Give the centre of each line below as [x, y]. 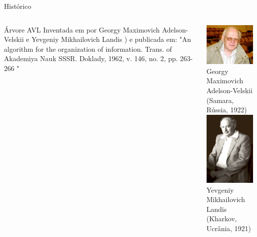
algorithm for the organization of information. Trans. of [88, 49]
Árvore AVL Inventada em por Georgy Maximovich [82, 29]
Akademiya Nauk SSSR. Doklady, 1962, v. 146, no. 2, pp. [91, 58]
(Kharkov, [222, 219]
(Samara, [220, 100]
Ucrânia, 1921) [229, 228]
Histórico [18, 6]
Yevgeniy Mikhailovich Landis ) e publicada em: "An [111, 39]
